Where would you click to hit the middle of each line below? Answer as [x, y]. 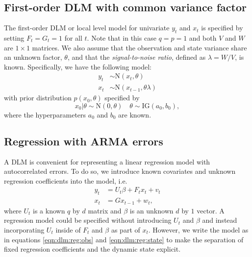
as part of [126, 229]
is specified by [222, 28]
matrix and [105, 210]
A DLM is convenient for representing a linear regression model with [107, 161]
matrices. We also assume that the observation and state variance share [139, 47]
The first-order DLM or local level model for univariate [87, 28]
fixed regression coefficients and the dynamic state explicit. [92, 249]
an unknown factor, [33, 57]
